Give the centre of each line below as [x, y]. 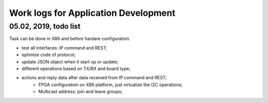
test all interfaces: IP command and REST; [65, 48]
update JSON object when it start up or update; [70, 61]
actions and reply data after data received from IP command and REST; [94, 78]
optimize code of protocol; [49, 55]
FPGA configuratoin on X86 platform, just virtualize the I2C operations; [111, 85]
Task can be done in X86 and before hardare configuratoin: [70, 39]
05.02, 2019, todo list [45, 26]
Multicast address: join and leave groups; [80, 92]
